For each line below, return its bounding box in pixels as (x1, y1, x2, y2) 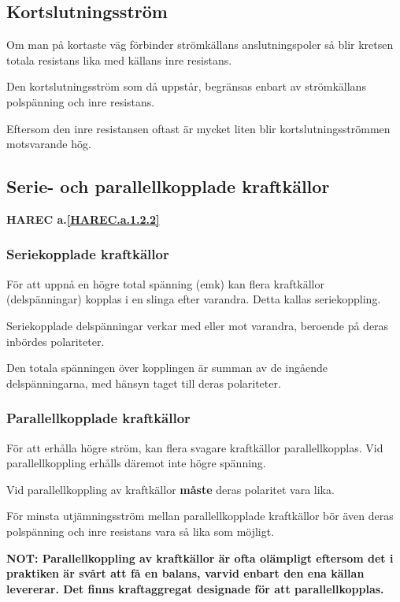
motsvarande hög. (6, 136, 91, 152)
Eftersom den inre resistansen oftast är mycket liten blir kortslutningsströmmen (6, 120, 391, 136)
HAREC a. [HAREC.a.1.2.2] (6, 210, 160, 227)
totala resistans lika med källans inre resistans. (6, 51, 232, 68)
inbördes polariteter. (6, 333, 105, 349)
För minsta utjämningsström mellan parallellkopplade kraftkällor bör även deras (6, 507, 394, 524)
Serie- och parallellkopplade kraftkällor (6, 174, 330, 199)
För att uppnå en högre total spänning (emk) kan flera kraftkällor (6, 275, 324, 292)
